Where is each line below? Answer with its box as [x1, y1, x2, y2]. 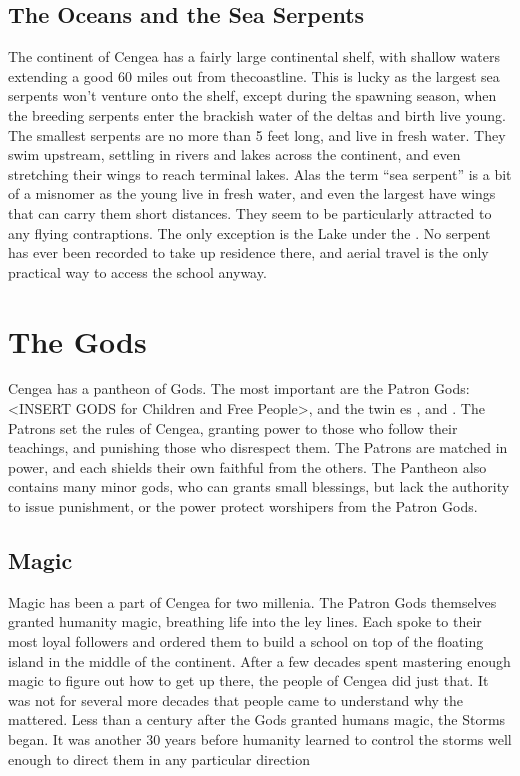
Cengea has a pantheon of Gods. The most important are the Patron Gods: [8, 378, 470, 399]
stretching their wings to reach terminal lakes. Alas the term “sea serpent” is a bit [8, 163, 512, 184]
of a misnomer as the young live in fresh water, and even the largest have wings [8, 183, 496, 204]
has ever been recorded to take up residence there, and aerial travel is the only [8, 242, 489, 263]
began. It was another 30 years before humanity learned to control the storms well [8, 728, 512, 749]
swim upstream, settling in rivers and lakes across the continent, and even [8, 144, 461, 165]
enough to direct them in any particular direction [8, 748, 310, 769]
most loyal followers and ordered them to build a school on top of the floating [8, 631, 484, 651]
